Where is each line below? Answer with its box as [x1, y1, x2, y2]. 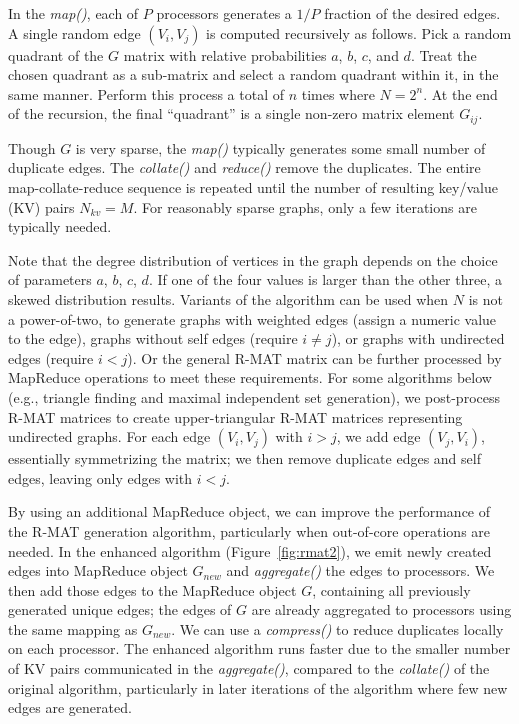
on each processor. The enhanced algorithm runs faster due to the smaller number [8, 638, 511, 659]
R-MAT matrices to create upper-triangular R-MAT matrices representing [8, 406, 463, 427]
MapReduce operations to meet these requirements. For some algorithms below [8, 367, 492, 388]
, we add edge [336, 426, 421, 447]
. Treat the [410, 44, 477, 65]
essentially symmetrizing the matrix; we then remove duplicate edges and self [8, 448, 481, 469]
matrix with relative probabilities [123, 44, 327, 65]
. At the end [423, 83, 498, 104]
